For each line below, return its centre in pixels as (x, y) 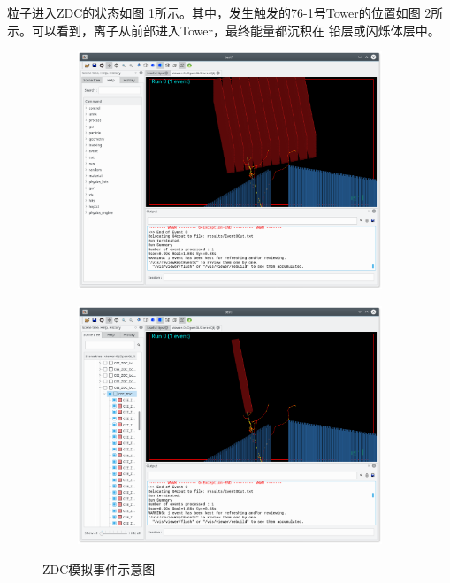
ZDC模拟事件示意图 (99, 568)
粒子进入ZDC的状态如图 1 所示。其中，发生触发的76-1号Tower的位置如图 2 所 (225, 12)
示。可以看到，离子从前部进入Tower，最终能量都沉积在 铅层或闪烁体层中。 (224, 30)
